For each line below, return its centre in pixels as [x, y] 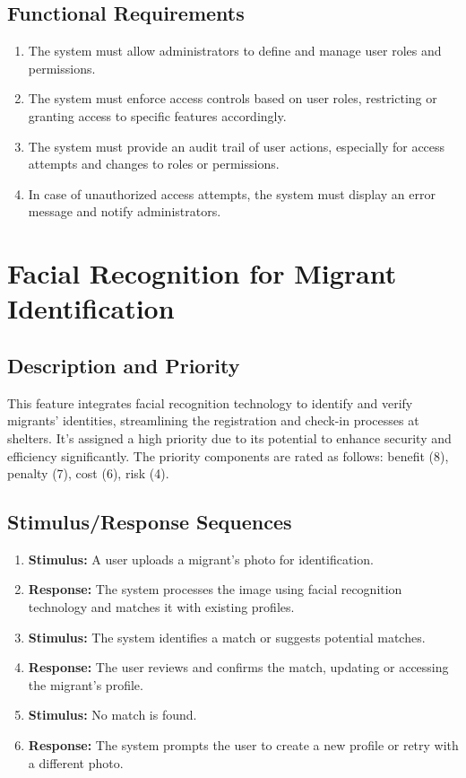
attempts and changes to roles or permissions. [154, 164]
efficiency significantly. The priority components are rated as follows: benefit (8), [228, 455]
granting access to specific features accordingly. [157, 115]
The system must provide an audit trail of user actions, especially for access [237, 146]
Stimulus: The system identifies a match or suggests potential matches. [227, 637]
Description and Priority [124, 365]
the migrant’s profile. [86, 684]
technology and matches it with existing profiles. [161, 607]
